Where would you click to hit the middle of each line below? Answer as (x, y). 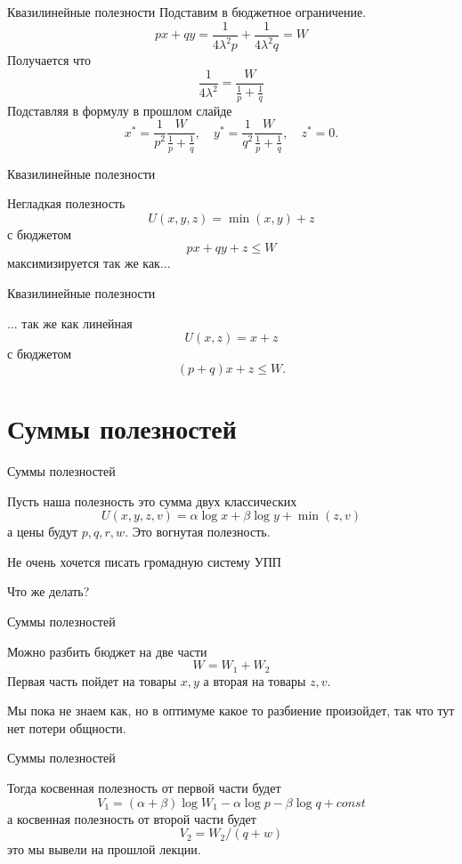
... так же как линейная (70, 323)
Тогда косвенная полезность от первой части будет (144, 787)
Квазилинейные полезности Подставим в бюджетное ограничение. (187, 12)
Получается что (49, 60)
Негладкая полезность (66, 203)
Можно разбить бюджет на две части (107, 651)
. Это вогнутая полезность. (198, 532)
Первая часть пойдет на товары (92, 680)
